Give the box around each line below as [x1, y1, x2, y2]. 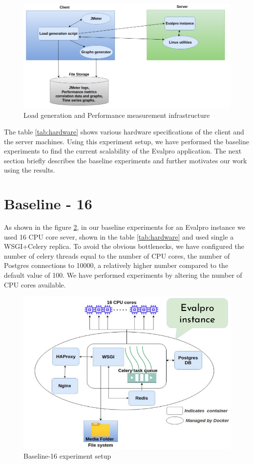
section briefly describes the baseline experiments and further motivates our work [4, 155, 247, 165]
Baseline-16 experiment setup [23, 450, 111, 461]
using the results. [4, 165, 55, 175]
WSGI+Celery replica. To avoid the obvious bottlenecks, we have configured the [4, 241, 244, 251]
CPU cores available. [4, 279, 66, 289]
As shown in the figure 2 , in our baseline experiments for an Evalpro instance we [4, 222, 245, 232]
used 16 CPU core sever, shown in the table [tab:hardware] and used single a [4, 231, 234, 242]
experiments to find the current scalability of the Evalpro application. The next [4, 146, 242, 156]
